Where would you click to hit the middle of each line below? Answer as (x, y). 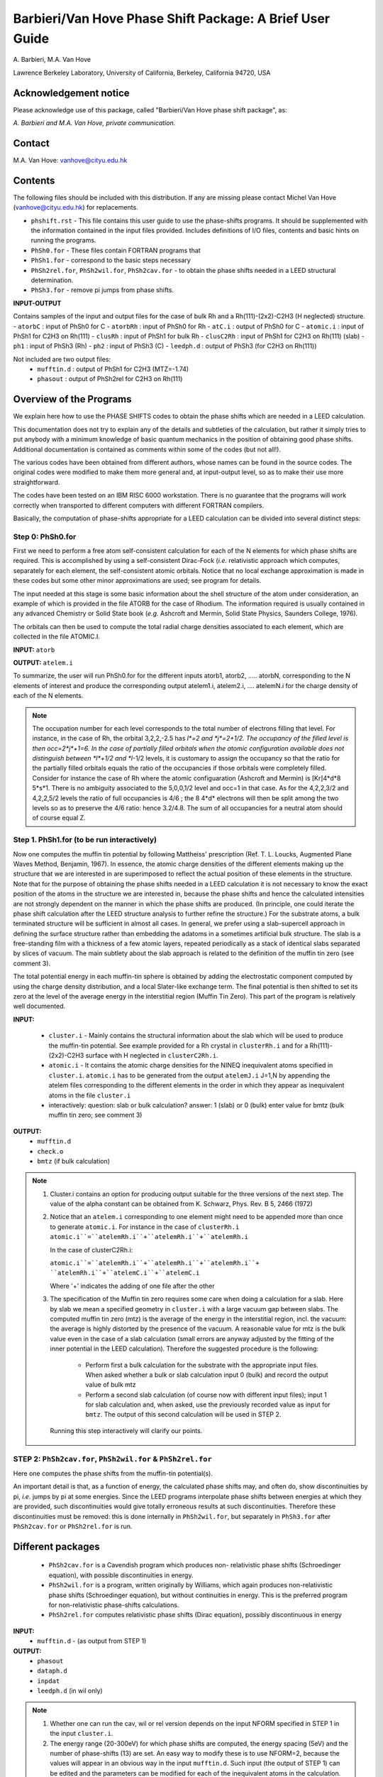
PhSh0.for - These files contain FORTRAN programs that (116, 250)
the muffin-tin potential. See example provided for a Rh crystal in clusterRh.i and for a (178, 1046)
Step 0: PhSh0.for (45, 537)
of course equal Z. (59, 818)
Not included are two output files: (62, 359)
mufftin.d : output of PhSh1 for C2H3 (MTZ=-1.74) (113, 369)
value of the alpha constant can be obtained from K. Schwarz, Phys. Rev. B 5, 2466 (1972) (182, 1204)
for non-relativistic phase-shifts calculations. (114, 1605)
